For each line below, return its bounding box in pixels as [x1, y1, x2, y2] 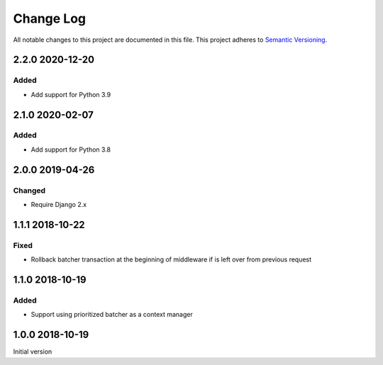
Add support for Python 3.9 [30, 90, 111, 99]
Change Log [13, 11, 87, 26]
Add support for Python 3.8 [30, 145, 111, 154]
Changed [13, 185, 46, 195]
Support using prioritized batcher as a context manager [30, 310, 193, 319]
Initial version [13, 347, 52, 356]
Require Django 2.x [30, 201, 87, 209]
